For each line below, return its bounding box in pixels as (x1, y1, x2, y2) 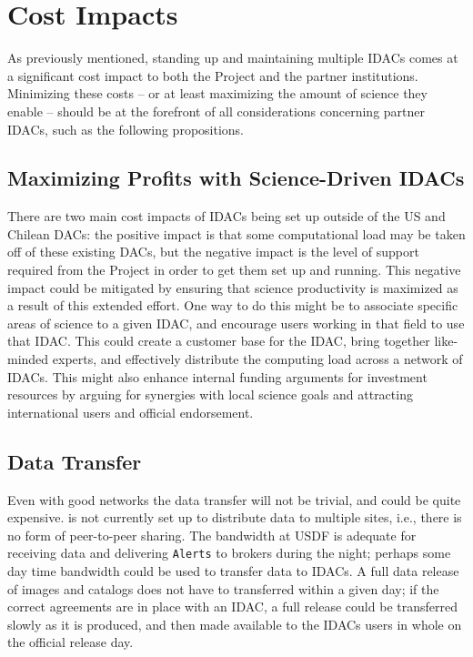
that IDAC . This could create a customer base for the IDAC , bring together (7, 331, 430, 350)
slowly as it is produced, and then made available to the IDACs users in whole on (7, 614, 462, 633)
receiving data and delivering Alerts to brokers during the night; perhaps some (7, 543, 451, 562)
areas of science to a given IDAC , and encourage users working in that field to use (7, 313, 465, 332)
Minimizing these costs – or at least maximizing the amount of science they (7, 84, 428, 103)
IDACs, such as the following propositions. (7, 119, 245, 138)
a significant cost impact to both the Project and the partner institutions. (7, 66, 418, 85)
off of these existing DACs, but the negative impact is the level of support (7, 242, 419, 261)
